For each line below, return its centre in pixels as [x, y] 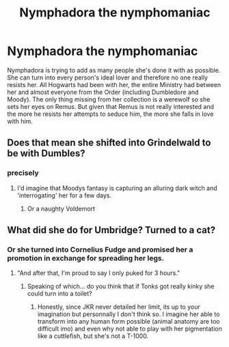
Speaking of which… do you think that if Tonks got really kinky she [121, 287]
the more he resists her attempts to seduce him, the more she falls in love [110, 114]
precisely [23, 173]
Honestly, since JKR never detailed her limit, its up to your [119, 307]
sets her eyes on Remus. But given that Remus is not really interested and [110, 106]
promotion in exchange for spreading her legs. [86, 258]
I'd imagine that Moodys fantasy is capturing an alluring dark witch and [117, 188]
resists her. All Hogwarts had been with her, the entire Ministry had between [114, 84]
